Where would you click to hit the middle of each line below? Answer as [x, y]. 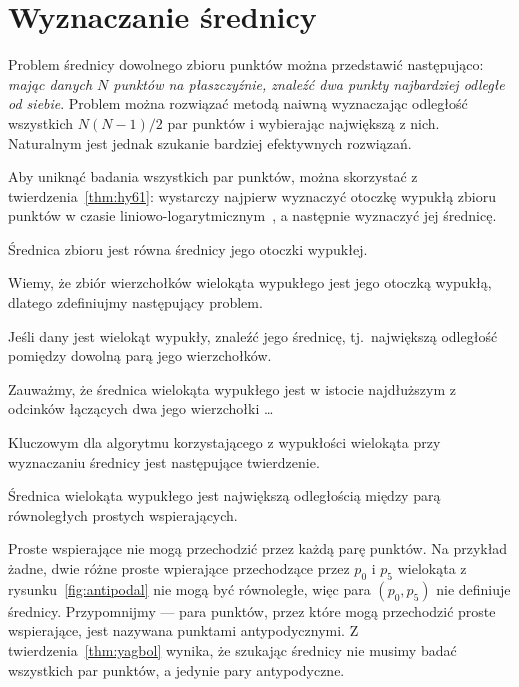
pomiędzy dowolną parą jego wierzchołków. [140, 355]
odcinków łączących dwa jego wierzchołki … [141, 408]
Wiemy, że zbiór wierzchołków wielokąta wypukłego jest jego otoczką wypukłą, [250, 282]
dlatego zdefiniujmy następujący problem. [135, 302]
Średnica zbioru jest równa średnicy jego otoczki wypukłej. [188, 248]
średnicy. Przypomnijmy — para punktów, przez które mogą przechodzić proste [252, 610]
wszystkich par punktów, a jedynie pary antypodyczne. [176, 669]
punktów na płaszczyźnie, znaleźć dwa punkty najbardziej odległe [309, 83]
